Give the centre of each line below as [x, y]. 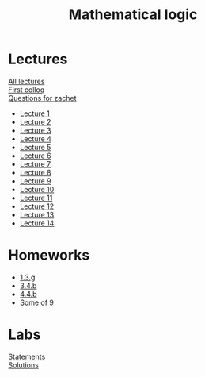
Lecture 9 [35, 181]
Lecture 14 [37, 223]
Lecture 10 [37, 189]
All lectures [27, 81]
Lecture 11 [36, 198]
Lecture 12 [37, 206]
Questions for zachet [42, 98]
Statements [27, 356]
